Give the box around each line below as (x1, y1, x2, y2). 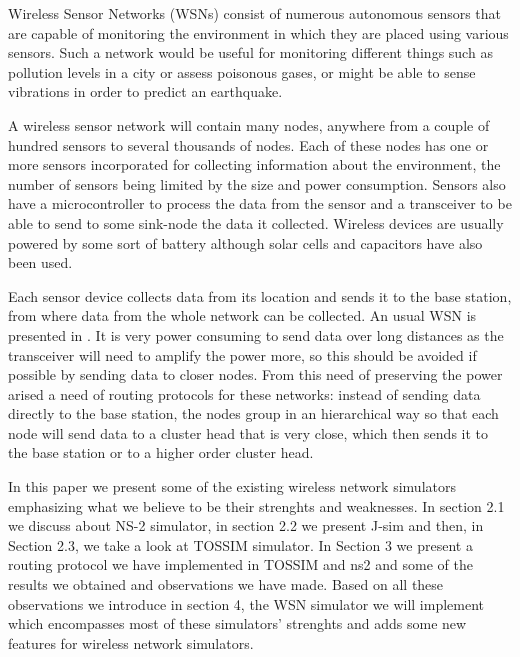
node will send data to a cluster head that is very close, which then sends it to (8, 422, 489, 443)
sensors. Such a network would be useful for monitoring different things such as (8, 42, 493, 63)
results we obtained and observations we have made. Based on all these (8, 574, 444, 595)
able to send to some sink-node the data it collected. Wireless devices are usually (8, 212, 504, 233)
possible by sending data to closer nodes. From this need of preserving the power (8, 364, 503, 385)
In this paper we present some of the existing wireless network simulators (8, 476, 456, 497)
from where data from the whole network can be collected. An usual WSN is (8, 305, 477, 326)
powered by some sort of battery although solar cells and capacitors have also (8, 232, 483, 253)
